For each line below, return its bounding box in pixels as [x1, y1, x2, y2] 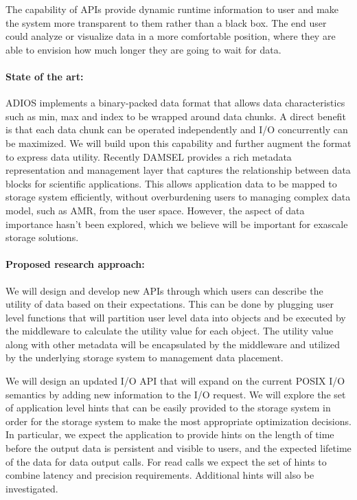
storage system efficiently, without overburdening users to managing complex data [5, 190, 351, 204]
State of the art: [5, 69, 84, 83]
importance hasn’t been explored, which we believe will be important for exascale [5, 216, 348, 231]
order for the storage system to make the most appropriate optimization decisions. [5, 413, 352, 428]
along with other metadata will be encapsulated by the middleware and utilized [5, 337, 341, 351]
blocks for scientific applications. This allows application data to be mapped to [5, 176, 337, 190]
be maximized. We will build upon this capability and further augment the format [5, 135, 352, 150]
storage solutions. [5, 230, 79, 245]
